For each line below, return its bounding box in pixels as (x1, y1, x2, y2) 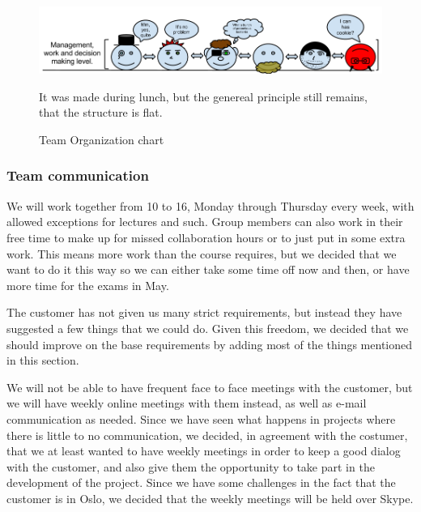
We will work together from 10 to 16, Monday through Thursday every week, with (6, 197, 415, 214)
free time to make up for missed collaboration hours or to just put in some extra (6, 228, 406, 245)
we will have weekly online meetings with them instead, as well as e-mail (6, 395, 367, 412)
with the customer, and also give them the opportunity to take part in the (6, 458, 375, 475)
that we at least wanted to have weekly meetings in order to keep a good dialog (6, 442, 401, 459)
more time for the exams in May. (6, 276, 169, 293)
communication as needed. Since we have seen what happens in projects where (6, 410, 396, 427)
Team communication (6, 165, 149, 186)
